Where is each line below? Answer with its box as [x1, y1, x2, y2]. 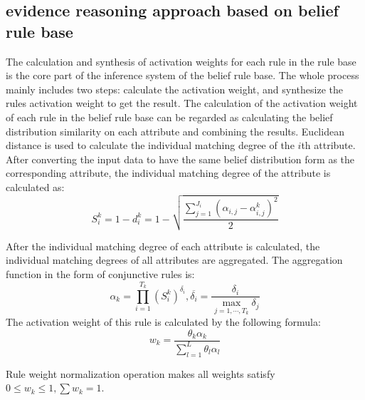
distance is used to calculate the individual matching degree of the [6, 138, 295, 153]
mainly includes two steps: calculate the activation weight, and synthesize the [6, 81, 344, 96]
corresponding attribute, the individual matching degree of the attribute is [6, 165, 331, 180]
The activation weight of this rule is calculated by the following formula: [6, 314, 321, 329]
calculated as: [6, 179, 65, 194]
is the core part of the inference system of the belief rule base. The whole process [6, 68, 359, 83]
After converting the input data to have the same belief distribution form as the [6, 151, 355, 166]
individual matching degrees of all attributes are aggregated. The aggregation [6, 252, 343, 267]
